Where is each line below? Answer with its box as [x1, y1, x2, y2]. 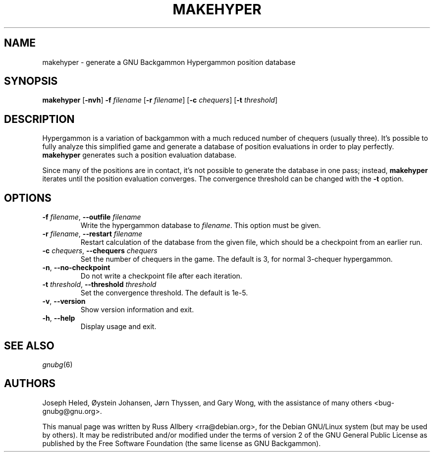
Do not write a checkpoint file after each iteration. [80, 272, 242, 281]
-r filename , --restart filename [42, 229, 143, 238]
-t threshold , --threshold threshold [42, 280, 157, 289]
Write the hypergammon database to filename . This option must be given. [80, 221, 321, 230]
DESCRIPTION [4, 113, 75, 125]
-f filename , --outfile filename [42, 213, 141, 222]
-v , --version [42, 297, 86, 306]
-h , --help [42, 314, 75, 323]
